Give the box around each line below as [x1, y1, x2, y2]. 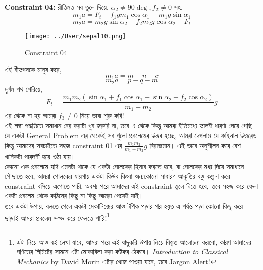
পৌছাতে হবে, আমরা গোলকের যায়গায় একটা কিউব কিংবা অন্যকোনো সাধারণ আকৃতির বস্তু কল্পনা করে [5, 171, 230, 181]
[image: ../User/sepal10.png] [25, 33, 126, 40]
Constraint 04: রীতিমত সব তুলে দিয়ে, [5, 1, 109, 12]
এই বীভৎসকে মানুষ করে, [5, 64, 62, 75]
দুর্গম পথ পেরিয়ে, [5, 83, 42, 94]
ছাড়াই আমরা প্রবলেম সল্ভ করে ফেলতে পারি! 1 [5, 211, 110, 223]
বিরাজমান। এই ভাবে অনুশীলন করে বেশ [149, 140, 241, 150]
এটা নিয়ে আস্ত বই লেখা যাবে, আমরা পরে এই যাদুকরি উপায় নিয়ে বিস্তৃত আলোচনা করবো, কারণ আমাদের [16, 236, 251, 247]
